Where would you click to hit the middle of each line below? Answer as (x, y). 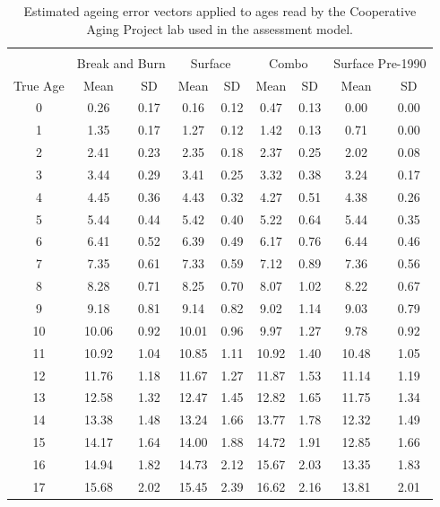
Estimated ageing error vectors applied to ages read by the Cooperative (220, 11)
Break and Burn (121, 62)
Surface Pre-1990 (380, 62)
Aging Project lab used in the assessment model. (220, 28)
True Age (39, 85)
